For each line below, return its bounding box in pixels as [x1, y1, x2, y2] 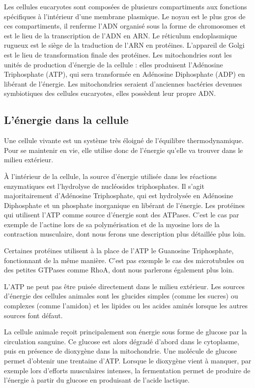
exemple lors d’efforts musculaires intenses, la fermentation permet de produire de [4, 365, 251, 375]
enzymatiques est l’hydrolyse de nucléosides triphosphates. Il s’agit [4, 180, 204, 191]
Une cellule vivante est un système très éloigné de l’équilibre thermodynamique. [4, 135, 244, 146]
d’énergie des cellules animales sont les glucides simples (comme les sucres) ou [4, 291, 238, 301]
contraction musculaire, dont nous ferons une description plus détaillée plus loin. [4, 229, 246, 239]
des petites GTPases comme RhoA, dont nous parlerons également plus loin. [4, 265, 234, 275]
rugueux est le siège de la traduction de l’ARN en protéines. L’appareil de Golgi [4, 40, 245, 50]
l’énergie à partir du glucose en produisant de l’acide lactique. [4, 375, 190, 385]
